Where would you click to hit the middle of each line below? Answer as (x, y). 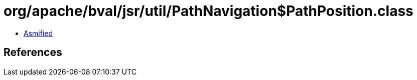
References (33, 52)
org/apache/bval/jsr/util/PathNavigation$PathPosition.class (208, 11)
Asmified (38, 33)
